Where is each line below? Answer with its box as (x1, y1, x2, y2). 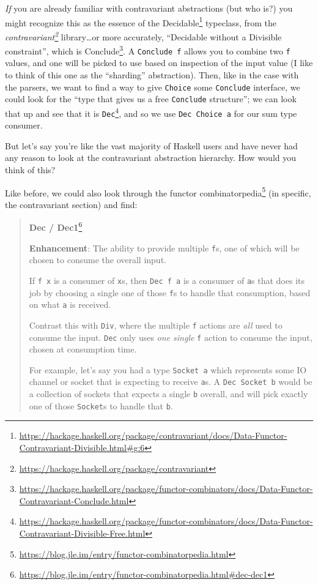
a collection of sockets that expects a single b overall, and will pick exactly (29, 387, 308, 400)
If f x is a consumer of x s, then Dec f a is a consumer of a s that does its (29, 274, 305, 286)
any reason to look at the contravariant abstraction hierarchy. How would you (5, 151, 297, 164)
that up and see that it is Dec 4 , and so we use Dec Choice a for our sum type (5, 105, 297, 119)
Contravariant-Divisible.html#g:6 (19, 441, 145, 454)
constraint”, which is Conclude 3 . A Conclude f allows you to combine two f (5, 43, 290, 57)
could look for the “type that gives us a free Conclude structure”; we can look (5, 92, 297, 105)
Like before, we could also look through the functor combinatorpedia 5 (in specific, (5, 184, 311, 199)
